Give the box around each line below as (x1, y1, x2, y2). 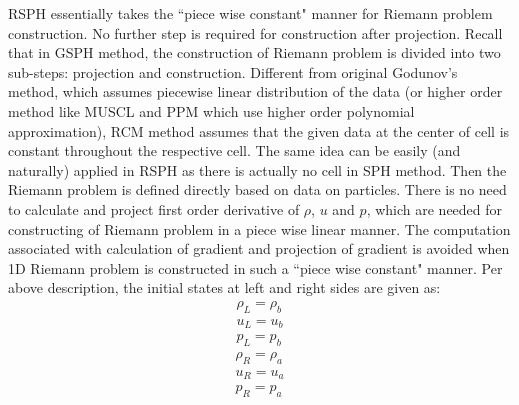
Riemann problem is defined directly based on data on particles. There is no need (8, 179, 507, 200)
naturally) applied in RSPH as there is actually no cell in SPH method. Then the (8, 159, 507, 180)
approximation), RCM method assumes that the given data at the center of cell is (8, 120, 510, 141)
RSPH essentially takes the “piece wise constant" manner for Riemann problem (8, 3, 493, 23)
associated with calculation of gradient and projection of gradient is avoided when (8, 238, 510, 259)
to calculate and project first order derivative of (8, 198, 300, 219)
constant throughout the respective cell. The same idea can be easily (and (8, 140, 461, 161)
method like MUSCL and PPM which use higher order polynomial (8, 100, 415, 121)
